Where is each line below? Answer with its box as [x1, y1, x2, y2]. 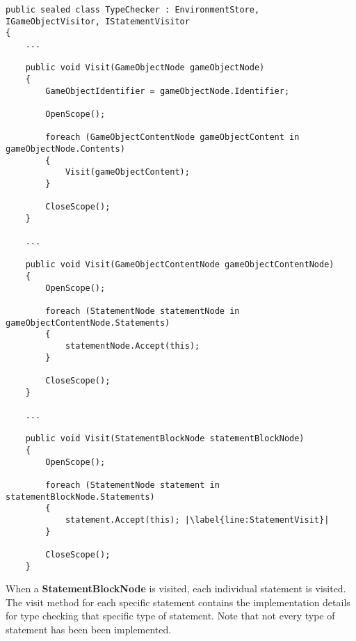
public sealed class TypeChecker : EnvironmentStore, [6, 5, 260, 15]
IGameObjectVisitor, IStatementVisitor [6, 16, 190, 26]
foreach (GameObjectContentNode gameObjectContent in [45, 132, 300, 143]
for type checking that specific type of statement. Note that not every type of [6, 608, 335, 623]
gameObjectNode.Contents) [6, 143, 125, 154]
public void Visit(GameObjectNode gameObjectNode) [25, 63, 265, 73]
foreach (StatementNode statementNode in [45, 306, 240, 317]
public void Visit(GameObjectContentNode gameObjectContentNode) [25, 260, 334, 270]
